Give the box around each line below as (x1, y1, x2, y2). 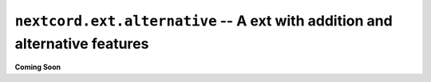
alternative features (14, 34, 149, 53)
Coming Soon (14, 62, 61, 72)
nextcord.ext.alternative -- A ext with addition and (14, 12, 393, 29)
